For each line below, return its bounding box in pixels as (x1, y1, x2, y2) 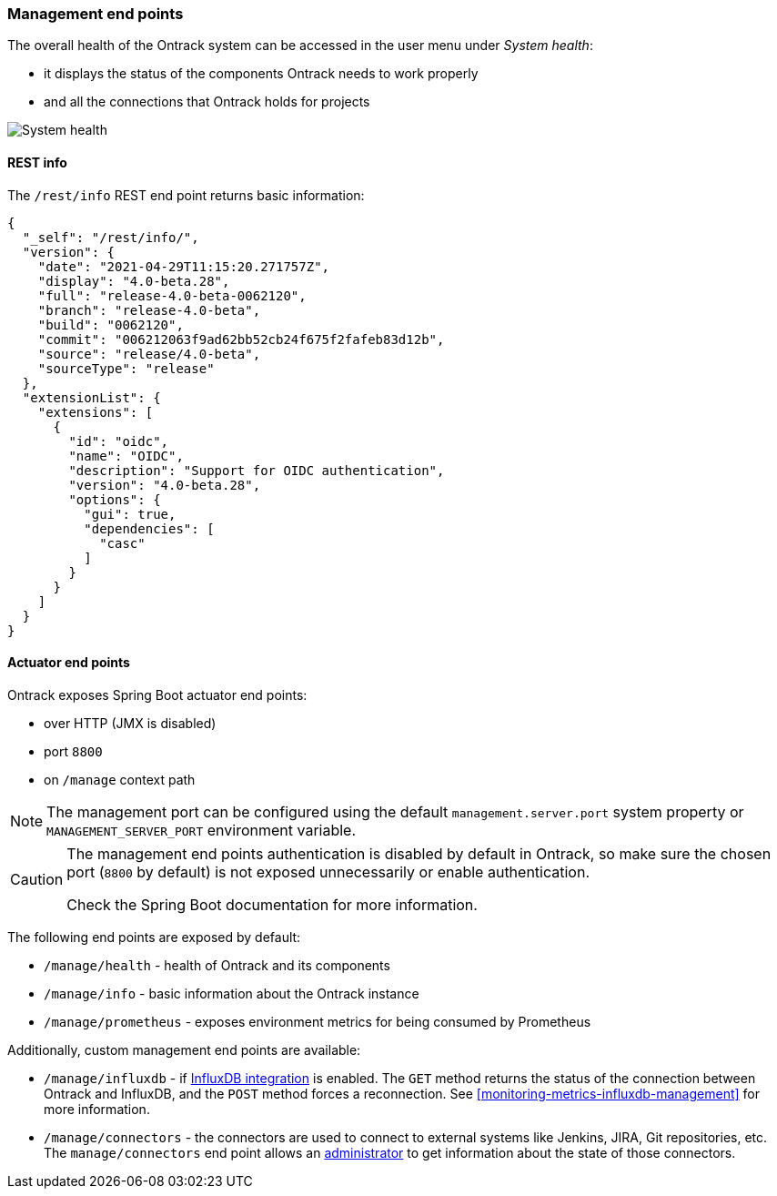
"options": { (68, 492, 161, 507)
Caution (10, 869, 64, 888)
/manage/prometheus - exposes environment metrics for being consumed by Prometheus (44, 1013, 591, 1029)
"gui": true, (84, 506, 177, 522)
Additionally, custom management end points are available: (7, 1041, 361, 1058)
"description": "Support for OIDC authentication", (68, 462, 445, 478)
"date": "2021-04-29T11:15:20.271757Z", (37, 258, 330, 274)
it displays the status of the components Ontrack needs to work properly (44, 66, 479, 82)
